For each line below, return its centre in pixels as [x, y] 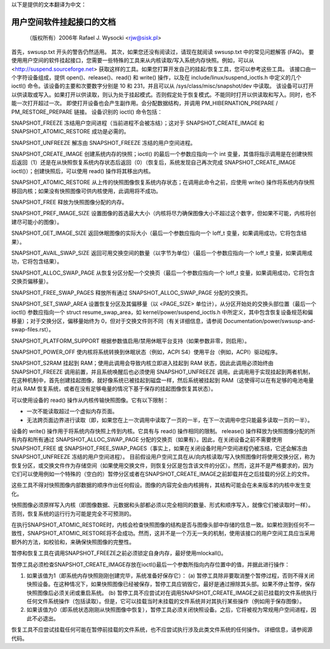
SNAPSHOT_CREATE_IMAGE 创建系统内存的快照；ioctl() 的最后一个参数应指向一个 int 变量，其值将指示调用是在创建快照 [162, 154]
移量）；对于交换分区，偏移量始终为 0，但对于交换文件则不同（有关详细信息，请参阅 [117, 321]
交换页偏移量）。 [31, 281]
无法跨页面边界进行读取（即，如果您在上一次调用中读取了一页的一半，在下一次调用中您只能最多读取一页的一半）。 [170, 420]
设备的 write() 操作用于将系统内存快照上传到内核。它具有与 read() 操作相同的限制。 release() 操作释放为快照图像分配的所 [163, 431]
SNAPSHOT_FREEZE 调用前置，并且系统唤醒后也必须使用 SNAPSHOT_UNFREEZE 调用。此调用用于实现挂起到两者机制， [163, 372]
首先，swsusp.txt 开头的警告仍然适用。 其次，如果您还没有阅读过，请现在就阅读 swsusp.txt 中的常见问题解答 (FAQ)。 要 [163, 51]
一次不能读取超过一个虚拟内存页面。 [72, 411]
